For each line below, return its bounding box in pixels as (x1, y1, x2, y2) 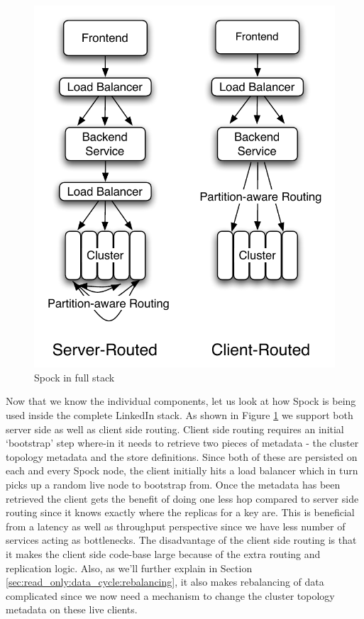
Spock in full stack (34, 369, 115, 384)
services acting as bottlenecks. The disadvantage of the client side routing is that (6, 532, 357, 547)
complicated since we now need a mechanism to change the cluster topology (6, 588, 335, 603)
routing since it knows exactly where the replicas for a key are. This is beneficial (6, 505, 355, 520)
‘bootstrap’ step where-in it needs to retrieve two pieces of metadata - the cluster (6, 435, 359, 450)
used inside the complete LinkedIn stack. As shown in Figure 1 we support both (6, 408, 353, 423)
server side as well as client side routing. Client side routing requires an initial (6, 421, 344, 436)
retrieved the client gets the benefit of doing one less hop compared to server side (6, 491, 359, 506)
